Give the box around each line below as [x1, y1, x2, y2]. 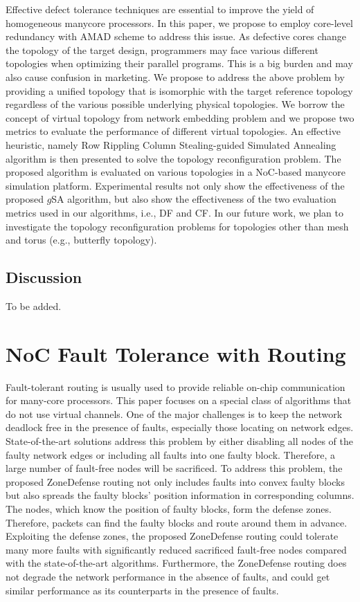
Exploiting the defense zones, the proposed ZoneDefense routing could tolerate [6, 529, 339, 543]
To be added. [6, 298, 62, 313]
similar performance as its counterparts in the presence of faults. [6, 583, 279, 597]
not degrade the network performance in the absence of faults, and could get [6, 569, 330, 583]
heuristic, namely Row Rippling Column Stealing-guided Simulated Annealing [6, 137, 336, 152]
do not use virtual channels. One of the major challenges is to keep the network [6, 406, 343, 421]
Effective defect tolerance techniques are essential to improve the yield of [6, 2, 314, 16]
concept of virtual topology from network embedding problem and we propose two [6, 110, 354, 125]
